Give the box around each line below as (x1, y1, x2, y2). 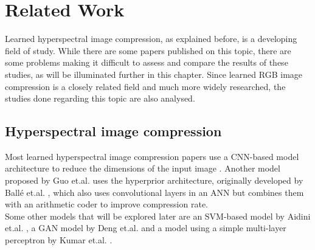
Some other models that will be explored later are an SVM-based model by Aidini (5, 209, 311, 222)
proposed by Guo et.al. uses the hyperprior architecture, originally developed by (5, 174, 303, 187)
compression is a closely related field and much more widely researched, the (5, 80, 286, 92)
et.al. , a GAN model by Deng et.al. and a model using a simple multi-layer (5, 221, 286, 234)
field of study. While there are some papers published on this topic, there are (5, 44, 291, 57)
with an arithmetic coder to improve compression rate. (5, 198, 208, 210)
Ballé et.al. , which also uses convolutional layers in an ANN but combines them (5, 186, 304, 198)
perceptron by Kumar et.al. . (5, 234, 112, 246)
